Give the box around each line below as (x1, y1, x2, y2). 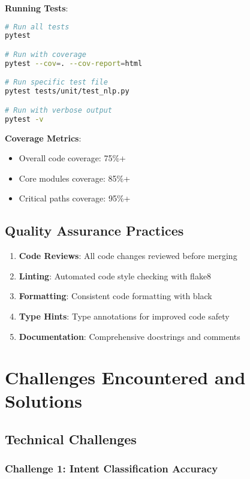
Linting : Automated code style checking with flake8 (19, 269, 212, 282)
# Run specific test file (5, 78, 108, 87)
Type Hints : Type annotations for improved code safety (19, 309, 230, 322)
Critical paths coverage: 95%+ (19, 192, 131, 204)
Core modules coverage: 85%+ (19, 171, 131, 184)
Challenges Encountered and (5, 365, 246, 390)
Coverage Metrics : (5, 131, 82, 144)
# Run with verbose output (5, 106, 112, 115)
